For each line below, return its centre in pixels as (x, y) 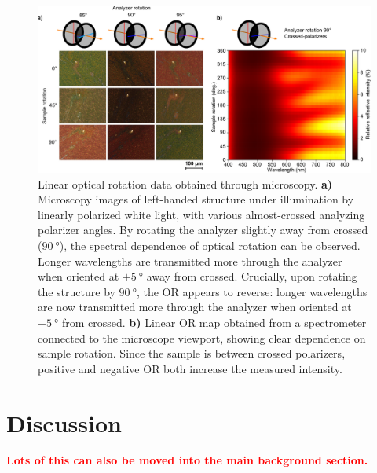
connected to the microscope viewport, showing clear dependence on (202, 337)
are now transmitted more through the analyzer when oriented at (195, 307)
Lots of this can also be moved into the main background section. (187, 460)
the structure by (77, 291)
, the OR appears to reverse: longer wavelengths (252, 291)
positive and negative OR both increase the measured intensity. (190, 368)
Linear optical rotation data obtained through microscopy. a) (185, 183)
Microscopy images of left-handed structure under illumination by (196, 199)
